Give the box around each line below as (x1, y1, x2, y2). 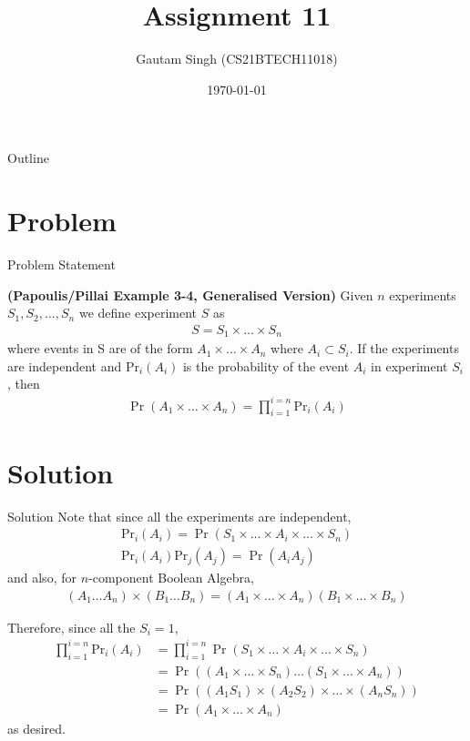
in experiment (371, 356, 448, 375)
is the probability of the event (182, 356, 350, 375)
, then (7, 374, 40, 393)
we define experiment (78, 303, 198, 322)
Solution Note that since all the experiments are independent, (7, 506, 352, 525)
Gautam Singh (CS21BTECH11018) (136, 49, 338, 68)
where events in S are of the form (7, 339, 193, 358)
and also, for (7, 568, 77, 587)
